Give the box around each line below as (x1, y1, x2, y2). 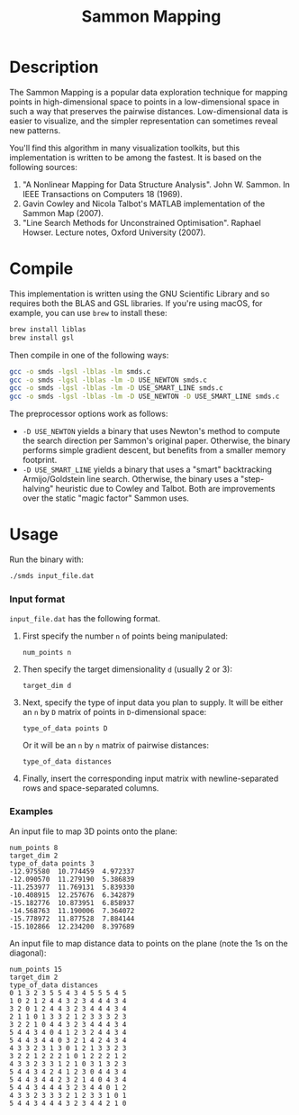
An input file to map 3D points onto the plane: (9, 826, 178, 837)
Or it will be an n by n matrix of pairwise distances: (22, 740, 210, 751)
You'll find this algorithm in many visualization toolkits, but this (9, 142, 240, 153)
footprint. (22, 455, 58, 466)
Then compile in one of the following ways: (9, 349, 169, 360)
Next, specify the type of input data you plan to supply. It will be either (22, 697, 284, 708)
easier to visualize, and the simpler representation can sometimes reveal (9, 115, 278, 126)
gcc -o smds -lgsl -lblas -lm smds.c (9, 367, 151, 376)
